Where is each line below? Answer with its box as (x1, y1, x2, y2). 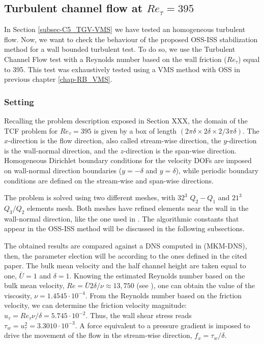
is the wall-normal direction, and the (4, 145, 118, 155)
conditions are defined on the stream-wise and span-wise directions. (4, 175, 214, 185)
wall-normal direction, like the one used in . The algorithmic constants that (4, 213, 239, 224)
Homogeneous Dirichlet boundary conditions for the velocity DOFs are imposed (4, 155, 252, 166)
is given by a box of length (94, 125, 177, 136)
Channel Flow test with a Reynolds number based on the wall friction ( (4, 53, 227, 64)
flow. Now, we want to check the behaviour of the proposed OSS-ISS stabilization (4, 34, 258, 44)
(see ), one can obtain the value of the (136, 280, 255, 291)
